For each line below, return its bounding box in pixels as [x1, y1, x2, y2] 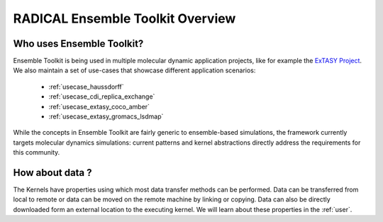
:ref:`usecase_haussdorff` [48, 82, 124, 91]
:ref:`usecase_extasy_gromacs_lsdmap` [48, 112, 164, 121]
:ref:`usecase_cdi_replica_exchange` [48, 92, 155, 101]
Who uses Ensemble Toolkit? [13, 38, 144, 50]
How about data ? [13, 167, 92, 179]
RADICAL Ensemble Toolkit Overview [13, 11, 236, 26]
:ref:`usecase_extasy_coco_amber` [48, 102, 150, 111]
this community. [13, 148, 60, 157]
